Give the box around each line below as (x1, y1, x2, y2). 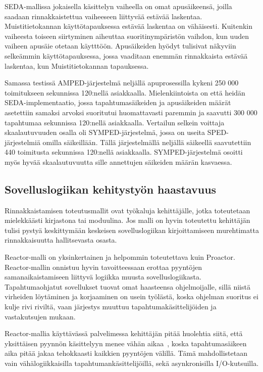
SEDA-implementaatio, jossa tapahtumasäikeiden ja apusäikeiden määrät (5, 97, 231, 108)
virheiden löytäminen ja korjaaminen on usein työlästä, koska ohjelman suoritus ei (5, 291, 258, 302)
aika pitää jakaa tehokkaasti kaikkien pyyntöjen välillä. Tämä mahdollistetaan (5, 348, 247, 358)
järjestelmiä (5, 136, 40, 147)
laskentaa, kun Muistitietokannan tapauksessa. (5, 60, 149, 71)
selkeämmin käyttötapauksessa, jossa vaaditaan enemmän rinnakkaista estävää (5, 50, 248, 61)
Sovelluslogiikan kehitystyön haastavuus (5, 181, 217, 197)
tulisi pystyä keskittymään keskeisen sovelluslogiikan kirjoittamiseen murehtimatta (5, 224, 259, 235)
